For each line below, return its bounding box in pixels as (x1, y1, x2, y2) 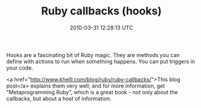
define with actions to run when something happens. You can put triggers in (6, 58, 195, 65)
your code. (6, 64, 33, 71)
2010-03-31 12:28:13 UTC (69, 24, 133, 31)
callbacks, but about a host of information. (6, 95, 112, 102)
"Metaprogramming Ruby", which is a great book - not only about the (6, 88, 178, 95)
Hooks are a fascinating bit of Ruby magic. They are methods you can (6, 51, 180, 58)
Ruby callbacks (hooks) (41, 4, 162, 18)
